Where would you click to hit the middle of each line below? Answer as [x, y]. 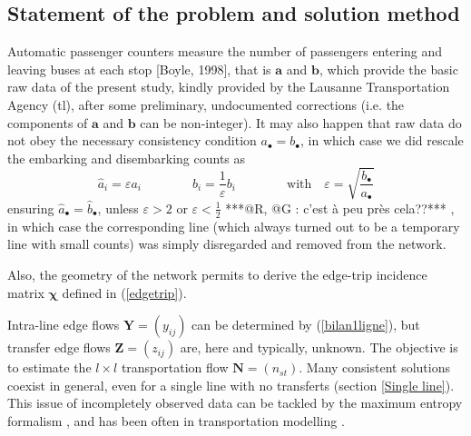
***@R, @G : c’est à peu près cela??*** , [340, 208]
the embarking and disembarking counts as [127, 158]
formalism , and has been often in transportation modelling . [176, 420]
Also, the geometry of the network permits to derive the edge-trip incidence [217, 274]
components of [48, 122]
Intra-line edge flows [64, 325]
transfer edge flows [59, 347]
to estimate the [49, 367]
